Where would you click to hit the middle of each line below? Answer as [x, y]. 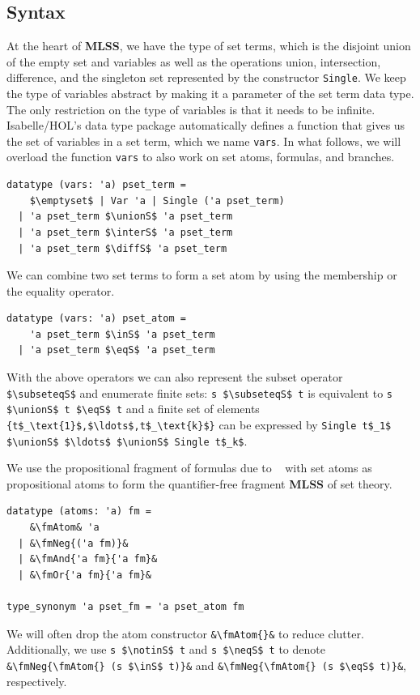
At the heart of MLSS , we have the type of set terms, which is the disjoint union [209, 46]
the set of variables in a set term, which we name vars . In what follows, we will [204, 141]
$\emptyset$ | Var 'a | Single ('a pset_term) [157, 200]
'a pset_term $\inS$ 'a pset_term [122, 334]
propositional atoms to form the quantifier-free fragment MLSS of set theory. [199, 483]
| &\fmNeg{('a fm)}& [73, 543]
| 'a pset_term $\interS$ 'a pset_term [125, 232]
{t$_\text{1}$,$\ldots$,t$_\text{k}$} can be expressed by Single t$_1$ [199, 424]
